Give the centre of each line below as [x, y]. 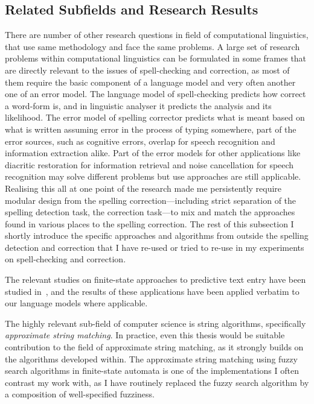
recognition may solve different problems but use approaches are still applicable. [153, 176]
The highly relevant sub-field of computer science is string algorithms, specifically [155, 323]
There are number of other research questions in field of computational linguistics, [157, 35]
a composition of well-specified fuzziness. [80, 394]
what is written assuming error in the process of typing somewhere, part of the [151, 129]
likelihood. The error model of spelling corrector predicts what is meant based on [155, 117]
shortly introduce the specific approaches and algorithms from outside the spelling [157, 235]
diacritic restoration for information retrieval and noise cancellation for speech [149, 164]
